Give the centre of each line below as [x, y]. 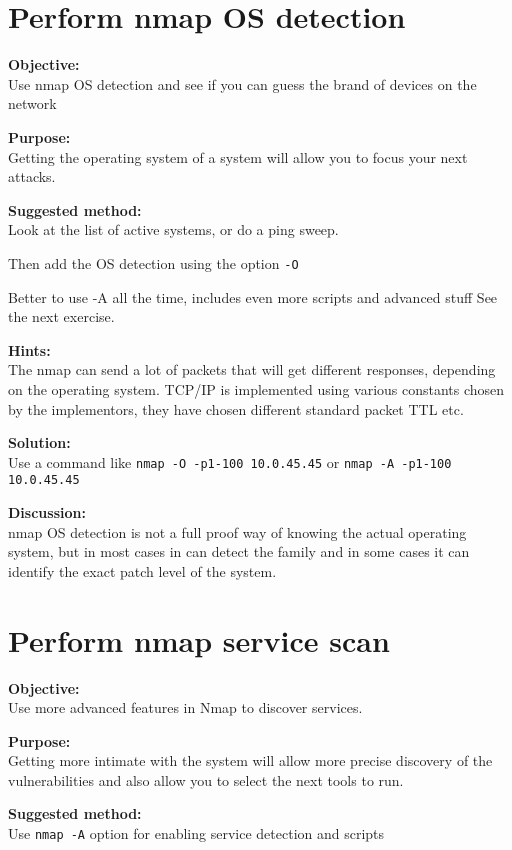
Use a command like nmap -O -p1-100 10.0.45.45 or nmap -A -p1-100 [230, 461]
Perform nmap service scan [199, 639]
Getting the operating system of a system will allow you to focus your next [238, 156]
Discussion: [47, 512]
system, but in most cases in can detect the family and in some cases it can [239, 551]
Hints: [29, 349]
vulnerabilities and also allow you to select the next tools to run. [206, 779]
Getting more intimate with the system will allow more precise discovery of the [250, 760]
